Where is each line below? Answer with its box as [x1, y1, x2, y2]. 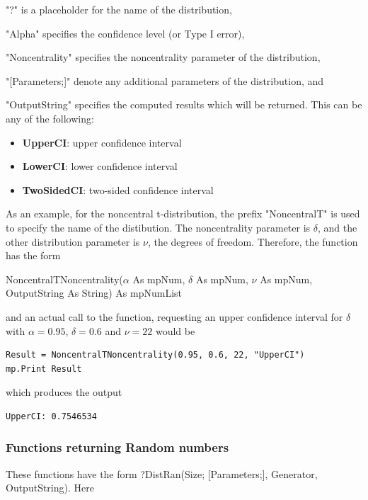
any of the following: [6, 110, 94, 125]
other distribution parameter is [6, 234, 140, 249]
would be [155, 323, 195, 338]
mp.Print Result [6, 363, 82, 374]
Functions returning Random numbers [6, 438, 229, 456]
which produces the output [6, 385, 122, 399]
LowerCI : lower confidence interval [22, 159, 178, 174]
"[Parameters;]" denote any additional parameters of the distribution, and [6, 73, 324, 88]
